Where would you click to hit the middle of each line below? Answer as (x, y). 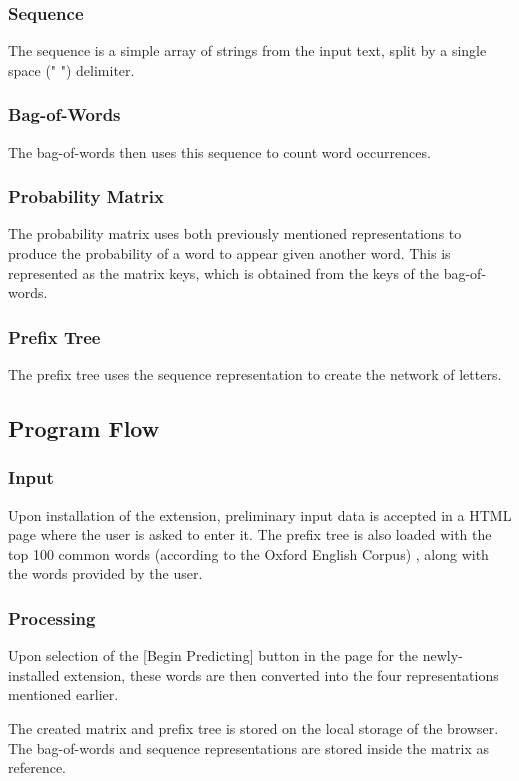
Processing (52, 617)
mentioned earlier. (63, 694)
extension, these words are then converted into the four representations (281, 674)
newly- (442, 655)
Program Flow (84, 428)
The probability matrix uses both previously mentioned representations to (235, 233)
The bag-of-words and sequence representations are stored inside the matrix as (249, 747)
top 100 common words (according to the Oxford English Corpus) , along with (248, 553)
